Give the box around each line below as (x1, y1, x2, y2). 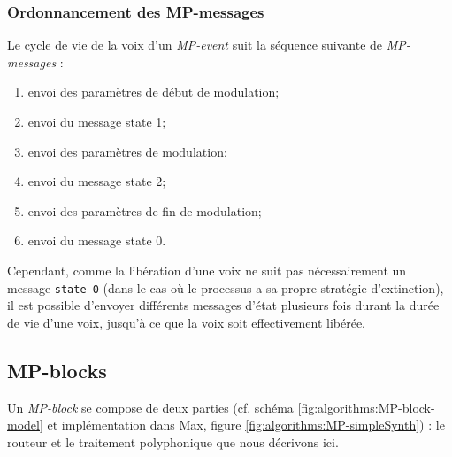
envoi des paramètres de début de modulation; (27, 82, 280, 101)
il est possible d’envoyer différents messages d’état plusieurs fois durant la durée (7, 296, 440, 314)
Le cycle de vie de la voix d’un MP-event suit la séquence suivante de (7, 35, 383, 54)
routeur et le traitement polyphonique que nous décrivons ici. (7, 432, 339, 451)
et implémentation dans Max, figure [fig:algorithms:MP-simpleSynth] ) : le (47, 415, 445, 434)
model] (7, 415, 43, 434)
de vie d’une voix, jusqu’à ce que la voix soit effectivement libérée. (7, 313, 365, 331)
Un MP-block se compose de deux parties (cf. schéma (7, 398, 294, 416)
